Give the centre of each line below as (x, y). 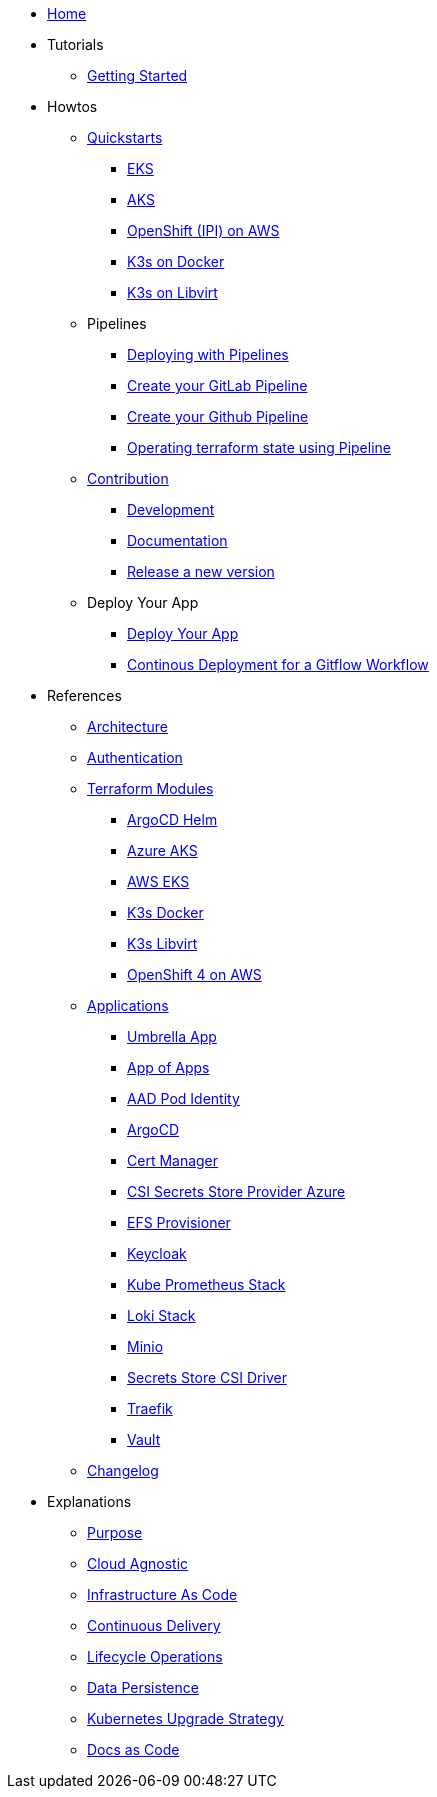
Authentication (135, 757)
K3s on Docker (176, 261)
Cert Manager (173, 1160)
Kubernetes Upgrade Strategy (185, 1718)
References (84, 695)
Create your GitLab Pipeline (217, 385)
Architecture (128, 726)
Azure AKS (162, 850)
